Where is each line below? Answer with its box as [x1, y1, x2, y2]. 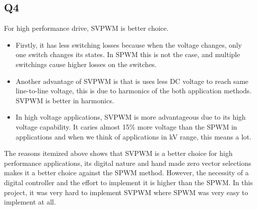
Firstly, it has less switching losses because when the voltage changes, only [15, 39, 242, 50]
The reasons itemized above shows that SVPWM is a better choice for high [4, 148, 233, 158]
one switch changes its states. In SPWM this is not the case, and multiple [15, 49, 240, 60]
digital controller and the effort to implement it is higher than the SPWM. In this [4, 177, 253, 187]
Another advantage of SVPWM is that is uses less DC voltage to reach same [15, 75, 249, 86]
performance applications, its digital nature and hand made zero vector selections [4, 157, 252, 168]
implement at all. [4, 197, 56, 207]
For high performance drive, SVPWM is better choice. [4, 23, 169, 33]
